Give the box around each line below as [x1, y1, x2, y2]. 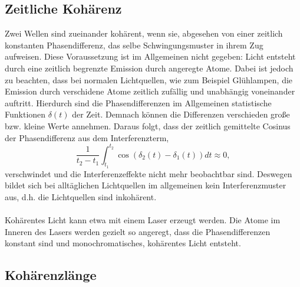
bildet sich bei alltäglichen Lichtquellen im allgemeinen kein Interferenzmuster [5, 179, 286, 191]
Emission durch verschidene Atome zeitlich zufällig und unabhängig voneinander [5, 85, 295, 97]
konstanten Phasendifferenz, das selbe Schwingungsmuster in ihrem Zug [5, 38, 263, 51]
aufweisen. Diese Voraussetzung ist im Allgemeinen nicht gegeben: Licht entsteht [5, 50, 296, 63]
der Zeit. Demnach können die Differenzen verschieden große [72, 108, 290, 120]
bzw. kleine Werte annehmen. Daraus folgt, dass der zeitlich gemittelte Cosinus [5, 119, 291, 132]
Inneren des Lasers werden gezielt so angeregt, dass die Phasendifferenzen [5, 225, 271, 237]
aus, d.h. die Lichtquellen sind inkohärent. [5, 191, 157, 203]
